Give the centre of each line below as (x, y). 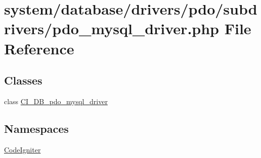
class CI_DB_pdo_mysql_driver (56, 101)
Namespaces (36, 128)
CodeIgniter (23, 149)
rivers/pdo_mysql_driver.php (112, 28)
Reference (39, 48)
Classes (23, 80)
